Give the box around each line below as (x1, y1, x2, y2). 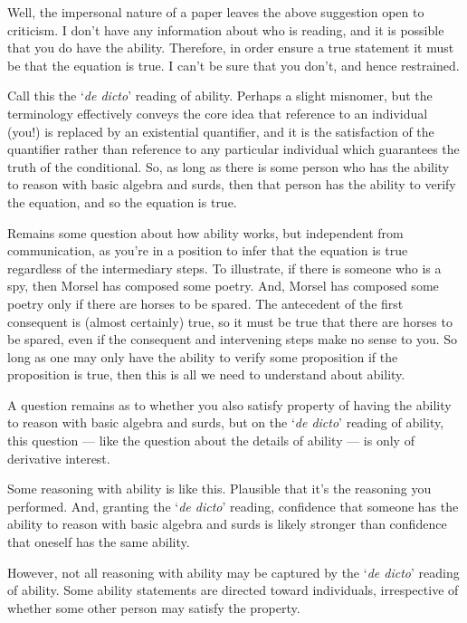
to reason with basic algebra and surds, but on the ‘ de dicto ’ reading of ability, (7, 413, 444, 432)
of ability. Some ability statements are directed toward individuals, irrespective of (7, 580, 459, 599)
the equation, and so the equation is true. (7, 192, 237, 211)
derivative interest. (7, 448, 110, 467)
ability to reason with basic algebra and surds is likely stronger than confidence (7, 514, 447, 533)
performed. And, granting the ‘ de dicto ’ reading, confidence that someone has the (7, 496, 459, 515)
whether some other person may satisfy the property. (7, 598, 300, 617)
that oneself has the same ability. (7, 532, 190, 551)
